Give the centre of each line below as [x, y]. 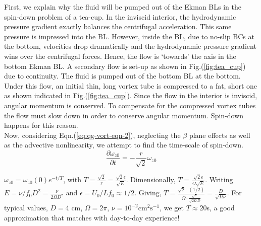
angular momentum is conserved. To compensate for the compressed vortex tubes [130, 105]
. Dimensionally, [151, 179]
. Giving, [148, 193]
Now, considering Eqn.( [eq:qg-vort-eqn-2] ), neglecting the [92, 135]
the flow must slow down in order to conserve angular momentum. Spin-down [124, 115]
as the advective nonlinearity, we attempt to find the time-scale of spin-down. [124, 145]
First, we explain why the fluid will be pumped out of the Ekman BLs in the [123, 7]
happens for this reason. [41, 125]
